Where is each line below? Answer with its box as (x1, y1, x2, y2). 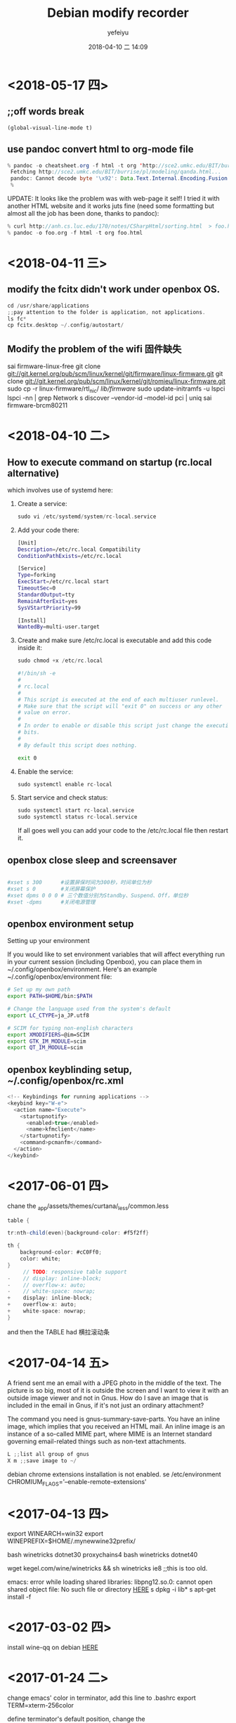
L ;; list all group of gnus (7, 1450, 90, 1457)
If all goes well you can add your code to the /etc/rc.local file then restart (17, 826, 228, 835)
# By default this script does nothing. (17, 741, 138, 749)
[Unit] (17, 539, 37, 546)
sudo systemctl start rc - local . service (17, 807, 135, 814)
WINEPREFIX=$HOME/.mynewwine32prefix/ (7, 1537, 136, 1545)
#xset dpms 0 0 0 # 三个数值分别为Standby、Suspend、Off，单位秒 (7, 892, 189, 899)
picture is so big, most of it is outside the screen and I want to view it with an (7, 1386, 229, 1394)
